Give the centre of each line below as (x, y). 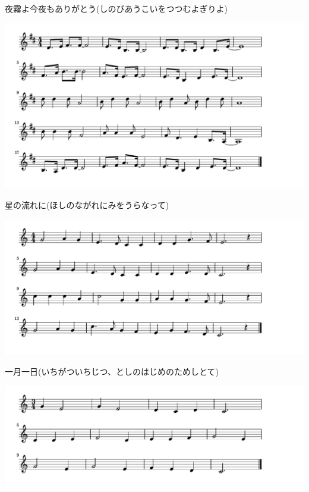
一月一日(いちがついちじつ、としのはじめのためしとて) (112, 371)
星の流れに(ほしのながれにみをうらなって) (87, 204)
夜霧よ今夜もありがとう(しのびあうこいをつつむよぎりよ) (116, 8)
